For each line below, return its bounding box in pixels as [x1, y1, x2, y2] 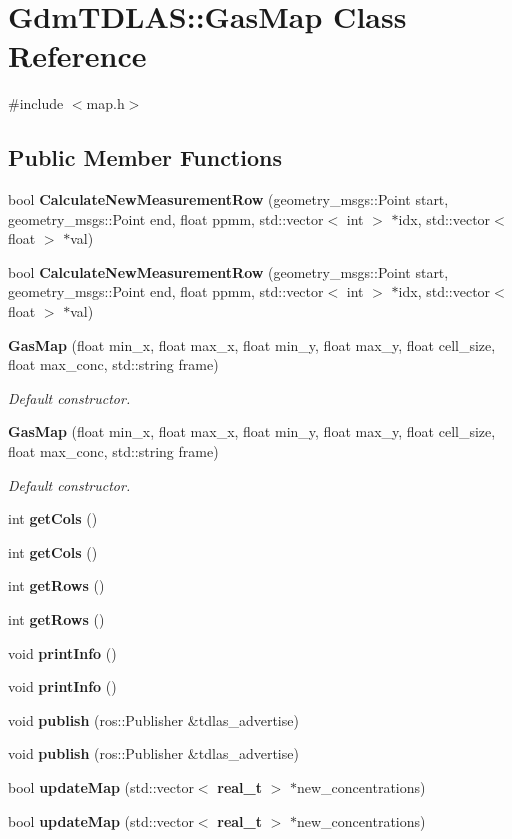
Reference [8, 35, 147, 76]
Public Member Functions [8, 142, 282, 173]
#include [8, 93, 64, 114]
